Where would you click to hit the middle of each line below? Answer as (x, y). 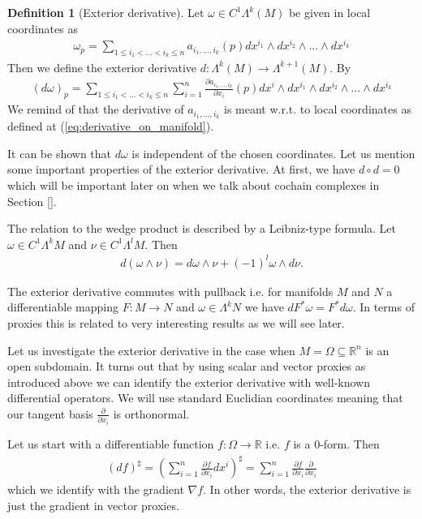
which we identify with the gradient (96, 489)
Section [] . (32, 201)
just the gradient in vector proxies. (93, 505)
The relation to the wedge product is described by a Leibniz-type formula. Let (202, 228)
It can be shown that (60, 153)
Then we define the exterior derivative (102, 67)
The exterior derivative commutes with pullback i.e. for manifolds (170, 291)
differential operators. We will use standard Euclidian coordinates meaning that (205, 398)
